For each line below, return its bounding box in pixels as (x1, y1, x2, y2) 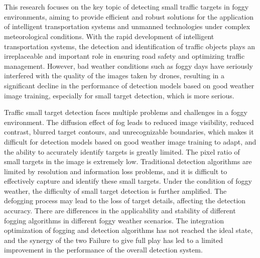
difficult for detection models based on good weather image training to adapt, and (4, 136, 256, 147)
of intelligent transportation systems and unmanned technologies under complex (4, 21, 250, 32)
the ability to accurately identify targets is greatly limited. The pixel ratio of (4, 146, 240, 157)
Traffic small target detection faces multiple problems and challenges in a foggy (4, 107, 247, 117)
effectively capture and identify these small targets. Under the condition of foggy (4, 176, 252, 186)
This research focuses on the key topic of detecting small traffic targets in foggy (4, 2, 249, 12)
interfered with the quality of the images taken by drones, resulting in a (4, 70, 225, 81)
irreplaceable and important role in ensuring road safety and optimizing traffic (4, 51, 245, 61)
